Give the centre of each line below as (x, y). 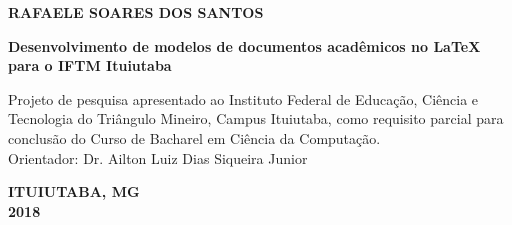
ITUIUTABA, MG (74, 191)
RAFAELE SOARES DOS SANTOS (136, 12)
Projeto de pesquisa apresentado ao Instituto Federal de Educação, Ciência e (243, 98)
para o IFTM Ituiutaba (90, 65)
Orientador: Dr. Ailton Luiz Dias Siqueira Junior (158, 157)
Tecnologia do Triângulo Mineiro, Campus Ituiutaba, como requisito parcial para (256, 118)
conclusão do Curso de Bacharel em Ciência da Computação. (194, 137)
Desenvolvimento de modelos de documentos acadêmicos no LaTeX (244, 45)
